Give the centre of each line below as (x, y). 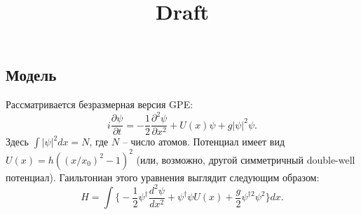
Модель (31, 75)
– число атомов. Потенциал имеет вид (204, 142)
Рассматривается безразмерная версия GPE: (100, 104)
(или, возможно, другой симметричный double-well (246, 159)
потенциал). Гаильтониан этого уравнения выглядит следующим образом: (163, 177)
